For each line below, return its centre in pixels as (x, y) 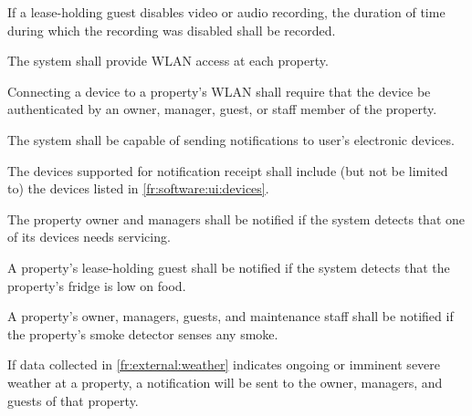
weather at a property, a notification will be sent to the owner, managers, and (225, 382)
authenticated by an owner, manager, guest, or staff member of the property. (222, 109)
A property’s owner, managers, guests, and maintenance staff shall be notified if (231, 316)
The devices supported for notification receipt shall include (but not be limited (228, 170)
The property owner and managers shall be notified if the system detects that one (236, 218)
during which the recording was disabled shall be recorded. (172, 30)
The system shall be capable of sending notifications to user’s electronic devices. (231, 139)
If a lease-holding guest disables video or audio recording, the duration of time (226, 12)
